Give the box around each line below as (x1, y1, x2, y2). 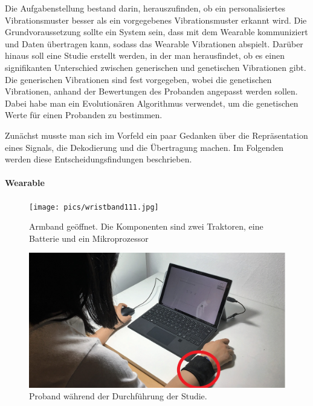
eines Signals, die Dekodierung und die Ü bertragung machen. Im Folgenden (5, 141, 284, 153)
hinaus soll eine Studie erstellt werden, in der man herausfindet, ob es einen (5, 49, 285, 62)
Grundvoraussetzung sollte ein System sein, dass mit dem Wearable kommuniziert (5, 25, 308, 38)
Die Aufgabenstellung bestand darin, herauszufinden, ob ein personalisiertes (5, 2, 286, 14)
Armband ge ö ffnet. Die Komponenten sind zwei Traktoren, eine (29, 220, 263, 233)
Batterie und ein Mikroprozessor (29, 231, 149, 244)
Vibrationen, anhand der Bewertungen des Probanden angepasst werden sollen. (5, 85, 298, 98)
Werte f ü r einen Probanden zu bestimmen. (5, 108, 163, 121)
